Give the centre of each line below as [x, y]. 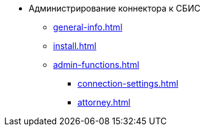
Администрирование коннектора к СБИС [115, 8]
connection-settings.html [128, 83]
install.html [75, 46]
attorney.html [104, 102]
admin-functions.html [96, 65]
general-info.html [88, 27]
